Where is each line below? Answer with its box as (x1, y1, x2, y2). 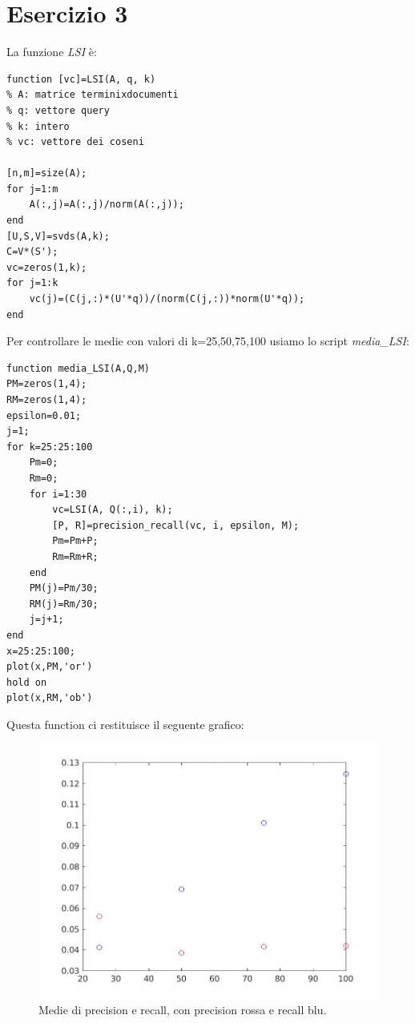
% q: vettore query (6, 104, 110, 116)
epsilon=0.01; (6, 409, 82, 421)
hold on (6, 676, 47, 688)
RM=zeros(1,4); (6, 394, 87, 405)
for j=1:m (6, 183, 58, 195)
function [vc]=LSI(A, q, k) (6, 73, 156, 85)
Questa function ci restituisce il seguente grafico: (6, 715, 244, 732)
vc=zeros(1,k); (6, 261, 87, 273)
